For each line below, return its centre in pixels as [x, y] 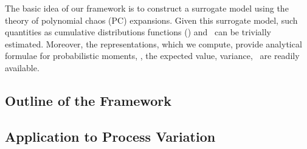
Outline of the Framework [88, 100]
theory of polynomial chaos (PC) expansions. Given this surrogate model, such [151, 20]
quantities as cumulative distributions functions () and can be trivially [138, 32]
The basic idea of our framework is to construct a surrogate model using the [147, 8]
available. [22, 67]
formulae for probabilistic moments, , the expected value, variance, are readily [152, 56]
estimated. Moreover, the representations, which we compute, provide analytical [153, 43]
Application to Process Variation [110, 136]
